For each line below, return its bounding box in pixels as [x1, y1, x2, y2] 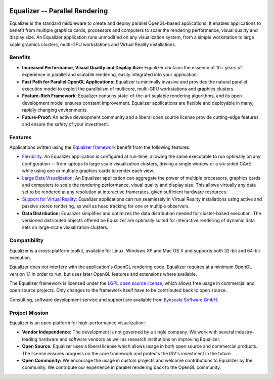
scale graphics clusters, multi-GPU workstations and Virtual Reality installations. [9, 41, 176, 48]
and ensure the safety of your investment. [22, 121, 110, 127]
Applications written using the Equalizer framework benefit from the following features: [9, 144, 191, 150]
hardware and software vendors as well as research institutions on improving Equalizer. [38, 336, 220, 342]
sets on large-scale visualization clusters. [22, 224, 109, 230]
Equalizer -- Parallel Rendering [9, 7, 108, 15]
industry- [235, 329, 255, 335]
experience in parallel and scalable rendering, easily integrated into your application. [22, 71, 198, 78]
